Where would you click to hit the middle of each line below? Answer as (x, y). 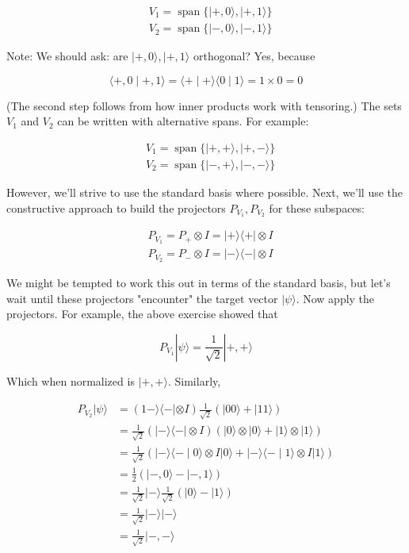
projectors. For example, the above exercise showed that (142, 314)
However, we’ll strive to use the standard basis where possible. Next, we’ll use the (205, 192)
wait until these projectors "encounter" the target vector (142, 298)
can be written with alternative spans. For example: (183, 121)
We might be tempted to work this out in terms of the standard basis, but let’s (199, 283)
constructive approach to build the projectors (116, 207)
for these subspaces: (317, 207)
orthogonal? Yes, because (254, 56)
